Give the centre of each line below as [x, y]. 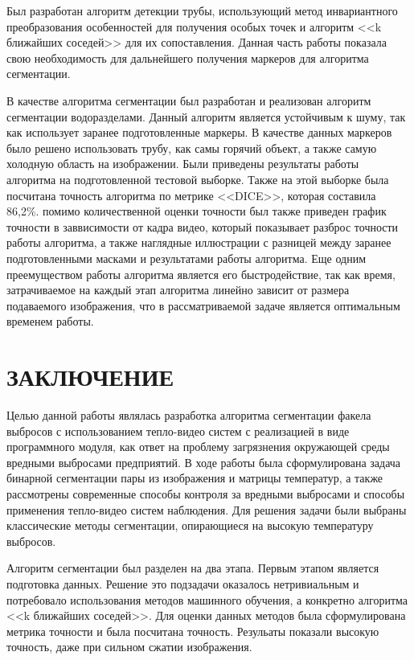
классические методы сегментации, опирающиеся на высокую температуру [190, 525]
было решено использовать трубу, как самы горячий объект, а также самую [192, 148]
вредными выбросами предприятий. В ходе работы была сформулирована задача [204, 462]
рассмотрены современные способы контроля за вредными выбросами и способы [206, 493]
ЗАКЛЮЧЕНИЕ [90, 377]
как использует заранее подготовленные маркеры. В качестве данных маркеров [199, 132]
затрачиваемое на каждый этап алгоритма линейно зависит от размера [178, 290]
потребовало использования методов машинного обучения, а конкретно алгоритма [207, 599]
